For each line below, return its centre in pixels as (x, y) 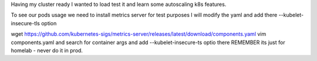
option (49, 23)
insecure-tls (26, 23)
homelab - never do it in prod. (47, 50)
